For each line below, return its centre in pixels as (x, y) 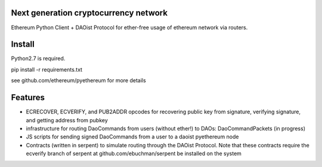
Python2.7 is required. (38, 58)
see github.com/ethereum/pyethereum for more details (78, 81)
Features (28, 98)
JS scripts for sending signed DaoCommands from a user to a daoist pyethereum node (132, 137)
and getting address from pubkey (67, 120)
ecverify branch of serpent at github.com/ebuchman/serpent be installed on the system (134, 154)
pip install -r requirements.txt (47, 69)
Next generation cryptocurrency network (89, 13)
